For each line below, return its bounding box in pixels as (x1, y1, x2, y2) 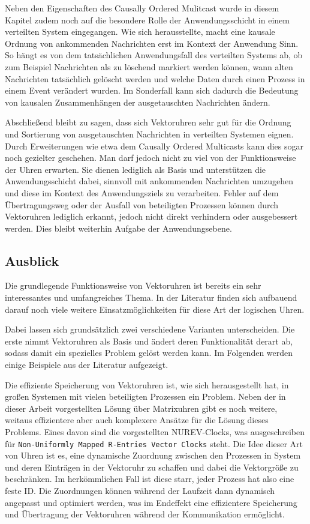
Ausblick (5, 251, 59, 270)
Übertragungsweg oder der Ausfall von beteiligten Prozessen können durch (5, 198, 279, 211)
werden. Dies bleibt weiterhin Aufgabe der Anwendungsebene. (5, 221, 232, 234)
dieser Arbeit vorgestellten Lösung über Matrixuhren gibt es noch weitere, (5, 402, 278, 414)
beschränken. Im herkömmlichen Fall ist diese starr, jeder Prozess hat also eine (5, 472, 294, 485)
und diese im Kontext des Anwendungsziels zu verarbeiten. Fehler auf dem (5, 186, 279, 199)
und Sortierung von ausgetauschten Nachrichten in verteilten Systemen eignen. (5, 127, 294, 140)
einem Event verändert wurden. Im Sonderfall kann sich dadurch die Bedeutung (5, 84, 299, 97)
